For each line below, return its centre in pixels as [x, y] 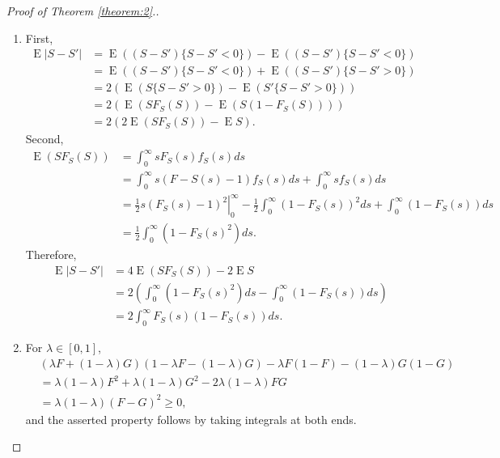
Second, [44, 139]
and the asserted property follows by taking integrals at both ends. [191, 419]
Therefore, [51, 254]
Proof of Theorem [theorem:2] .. [83, 11]
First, [39, 38]
